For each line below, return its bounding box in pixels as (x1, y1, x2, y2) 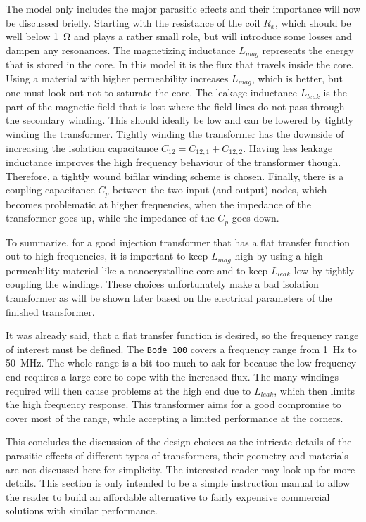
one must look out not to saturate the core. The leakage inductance (6, 85, 297, 100)
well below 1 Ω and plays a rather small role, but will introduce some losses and (6, 29, 352, 44)
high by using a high (234, 248, 323, 263)
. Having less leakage (243, 140, 333, 155)
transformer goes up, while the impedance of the (6, 210, 215, 225)
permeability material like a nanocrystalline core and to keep (6, 262, 268, 277)
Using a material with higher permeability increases (6, 70, 229, 85)
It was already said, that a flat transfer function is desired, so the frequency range (6, 328, 359, 343)
